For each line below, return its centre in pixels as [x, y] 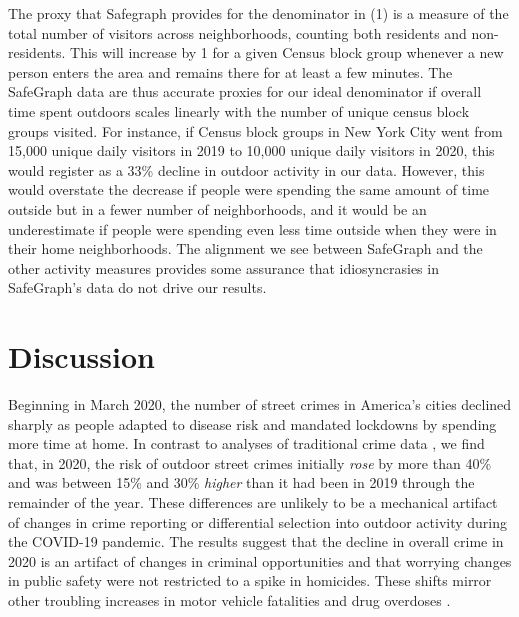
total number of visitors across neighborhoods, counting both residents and [237, 32]
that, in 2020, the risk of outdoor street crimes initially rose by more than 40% [250, 462]
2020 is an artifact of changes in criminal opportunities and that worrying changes [260, 560]
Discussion [81, 356]
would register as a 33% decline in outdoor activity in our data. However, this [246, 169]
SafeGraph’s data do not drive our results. [137, 287]
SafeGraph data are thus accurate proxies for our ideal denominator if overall [245, 91]
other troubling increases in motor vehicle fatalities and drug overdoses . [229, 599]
